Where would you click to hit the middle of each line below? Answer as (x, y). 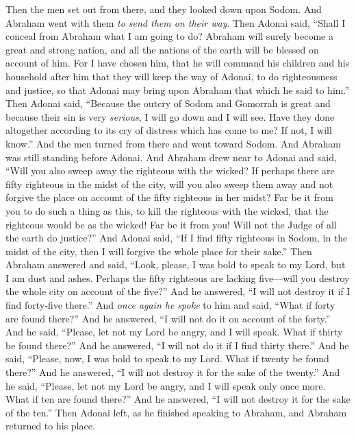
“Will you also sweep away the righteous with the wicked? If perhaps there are (170, 170)
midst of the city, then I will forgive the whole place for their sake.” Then (159, 251)
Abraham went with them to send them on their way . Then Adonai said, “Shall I (176, 22)
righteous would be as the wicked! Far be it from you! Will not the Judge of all (171, 224)
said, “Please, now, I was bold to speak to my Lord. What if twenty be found (167, 358)
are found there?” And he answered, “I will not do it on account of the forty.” (168, 318)
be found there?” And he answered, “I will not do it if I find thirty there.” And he (177, 345)
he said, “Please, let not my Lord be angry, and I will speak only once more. (166, 385)
